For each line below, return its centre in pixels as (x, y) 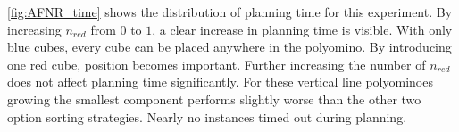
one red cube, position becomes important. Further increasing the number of (217, 64)
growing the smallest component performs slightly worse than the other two (214, 99)
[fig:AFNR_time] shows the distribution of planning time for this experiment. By (230, 12)
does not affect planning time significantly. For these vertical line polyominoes (220, 82)
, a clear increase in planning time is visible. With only (302, 29)
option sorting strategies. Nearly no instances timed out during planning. (207, 116)
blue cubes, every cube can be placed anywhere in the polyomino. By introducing (229, 47)
